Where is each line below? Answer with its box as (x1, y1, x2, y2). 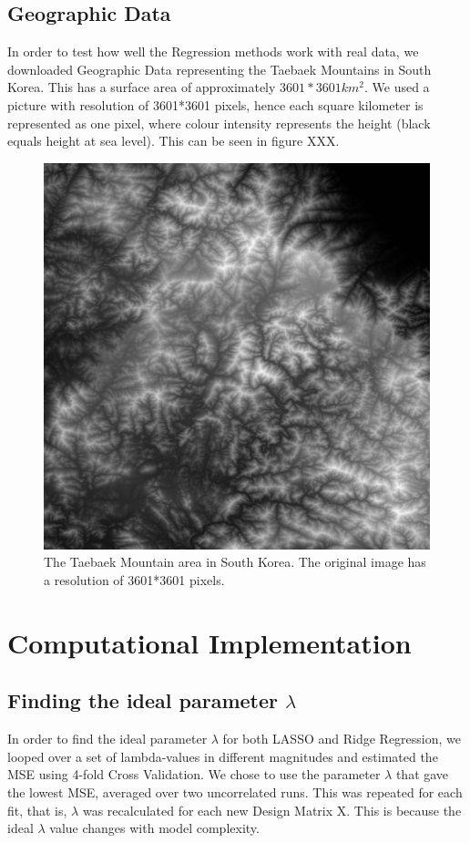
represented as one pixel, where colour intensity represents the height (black (7, 113, 431, 132)
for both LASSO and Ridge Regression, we (222, 729, 461, 748)
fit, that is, (7, 800, 67, 819)
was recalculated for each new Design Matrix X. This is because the (82, 800, 462, 819)
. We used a (363, 77, 430, 97)
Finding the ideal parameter (7, 686, 279, 714)
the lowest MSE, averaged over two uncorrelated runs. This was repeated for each (7, 782, 463, 801)
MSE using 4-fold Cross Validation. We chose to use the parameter (7, 765, 381, 784)
